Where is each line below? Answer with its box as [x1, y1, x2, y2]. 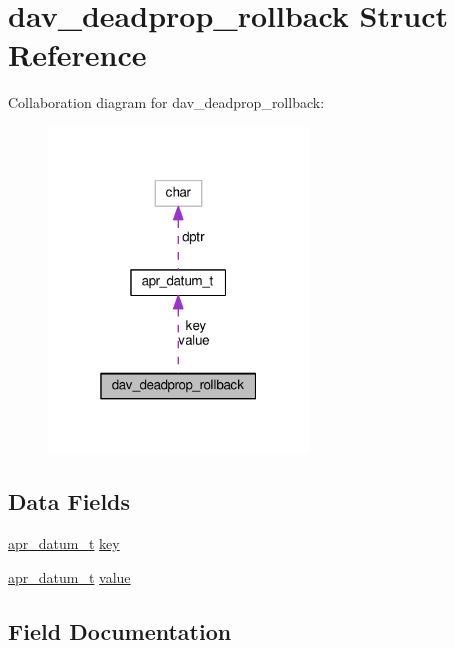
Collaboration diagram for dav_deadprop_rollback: [8, 92, 325, 113]
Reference [8, 34, 147, 75]
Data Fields [8, 486, 131, 517]
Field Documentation [8, 615, 232, 646]
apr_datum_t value [8, 566, 131, 587]
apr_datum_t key [8, 533, 120, 554]
